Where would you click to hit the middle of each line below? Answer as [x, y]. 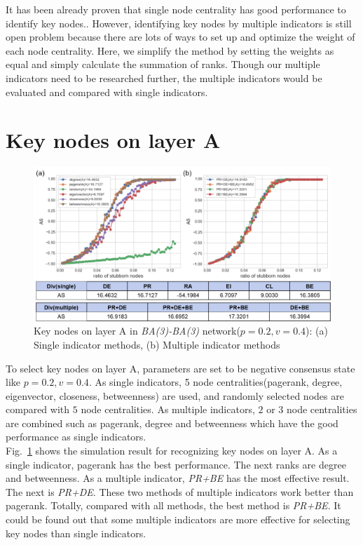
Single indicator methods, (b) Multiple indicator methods [157, 344]
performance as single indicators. [76, 437]
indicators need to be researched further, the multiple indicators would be [164, 78]
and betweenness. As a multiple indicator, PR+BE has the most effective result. [178, 478]
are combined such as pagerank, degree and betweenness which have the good [172, 423]
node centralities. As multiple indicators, [168, 409]
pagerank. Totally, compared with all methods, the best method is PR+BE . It [173, 505]
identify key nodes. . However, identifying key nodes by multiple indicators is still [179, 23]
